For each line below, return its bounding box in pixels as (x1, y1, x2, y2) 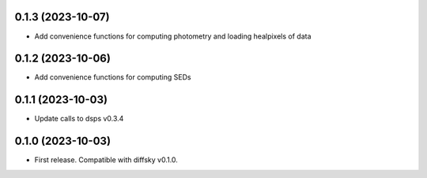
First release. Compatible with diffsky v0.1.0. (34, 155, 178, 165)
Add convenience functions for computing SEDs (34, 72, 191, 82)
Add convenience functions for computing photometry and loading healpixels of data (34, 32, 312, 41)
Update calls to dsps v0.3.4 (34, 114, 124, 124)
